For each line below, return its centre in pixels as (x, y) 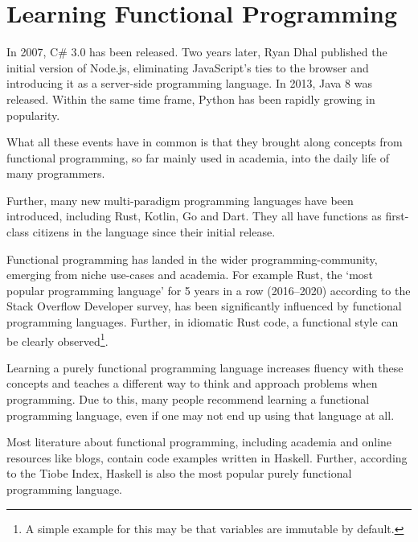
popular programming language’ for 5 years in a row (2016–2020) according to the (209, 290)
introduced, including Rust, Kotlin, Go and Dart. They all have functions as (194, 216)
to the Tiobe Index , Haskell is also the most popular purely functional (179, 473)
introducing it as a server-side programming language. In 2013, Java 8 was (189, 83)
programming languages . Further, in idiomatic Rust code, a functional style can (203, 322)
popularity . (33, 115)
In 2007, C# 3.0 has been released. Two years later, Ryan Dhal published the (197, 52)
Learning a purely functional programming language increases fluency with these (205, 367)
